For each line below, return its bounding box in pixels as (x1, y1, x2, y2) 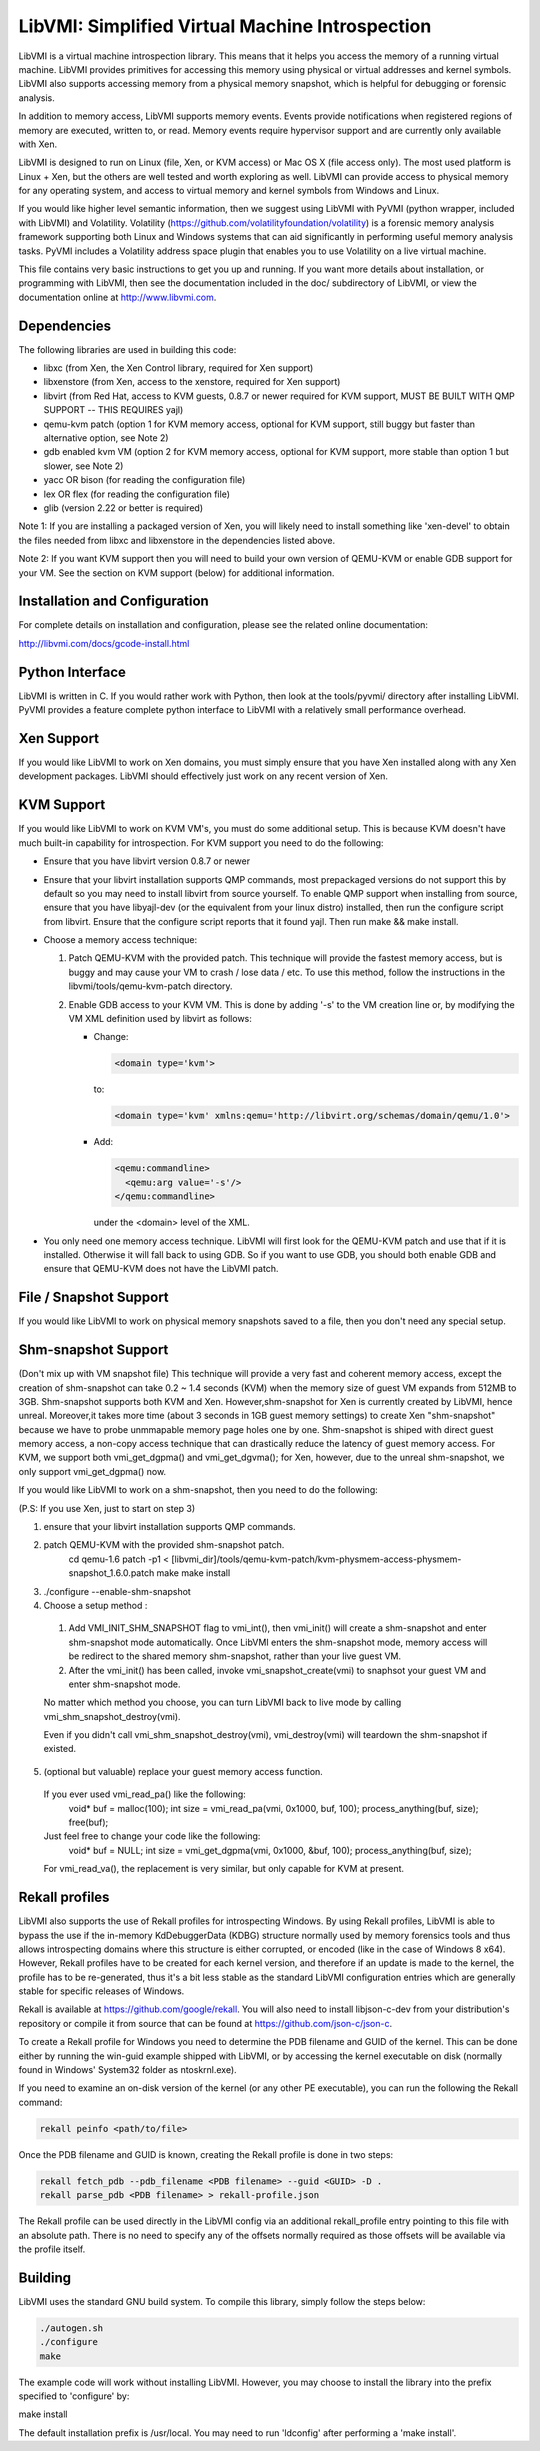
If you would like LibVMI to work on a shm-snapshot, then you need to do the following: (18, 1484, 379, 1496)
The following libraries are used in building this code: (18, 343, 237, 355)
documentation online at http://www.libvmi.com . (18, 291, 217, 303)
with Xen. (18, 138, 58, 150)
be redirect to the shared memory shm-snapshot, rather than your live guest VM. (68, 1650, 402, 1662)
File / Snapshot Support (18, 1289, 169, 1306)
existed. (43, 1743, 77, 1755)
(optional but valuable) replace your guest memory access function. (43, 1765, 324, 1777)
